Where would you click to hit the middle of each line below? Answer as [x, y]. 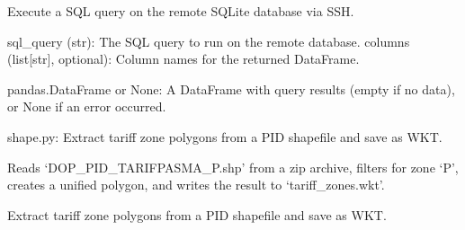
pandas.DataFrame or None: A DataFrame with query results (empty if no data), [231, 88]
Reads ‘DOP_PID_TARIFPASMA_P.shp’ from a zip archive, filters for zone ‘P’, [233, 167]
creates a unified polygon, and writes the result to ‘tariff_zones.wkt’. [196, 185]
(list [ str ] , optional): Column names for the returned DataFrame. [183, 59]
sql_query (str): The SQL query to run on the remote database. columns [209, 41]
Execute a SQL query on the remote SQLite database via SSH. [181, 11]
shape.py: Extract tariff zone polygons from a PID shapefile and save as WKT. [225, 136]
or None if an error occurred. [87, 106]
